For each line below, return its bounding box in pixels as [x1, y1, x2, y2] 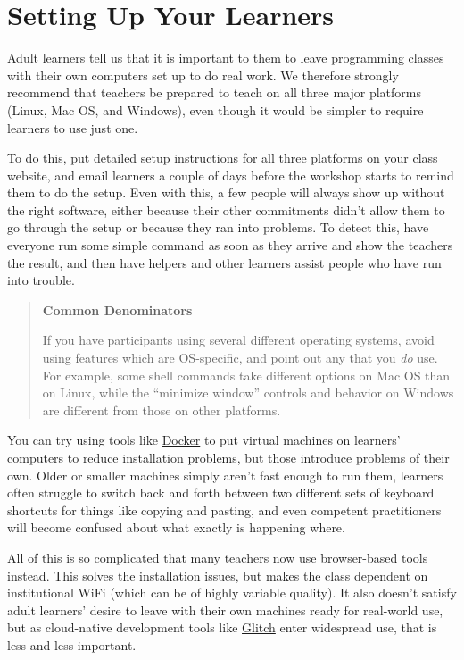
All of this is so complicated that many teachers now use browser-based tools [7, 547, 428, 566]
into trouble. [7, 271, 75, 289]
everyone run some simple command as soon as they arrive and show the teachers [7, 236, 453, 255]
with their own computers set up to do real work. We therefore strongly [7, 65, 399, 84]
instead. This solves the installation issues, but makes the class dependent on [7, 565, 428, 584]
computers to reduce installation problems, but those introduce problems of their [7, 448, 450, 466]
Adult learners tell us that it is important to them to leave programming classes [7, 48, 444, 67]
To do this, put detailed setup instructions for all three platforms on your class [7, 148, 438, 167]
